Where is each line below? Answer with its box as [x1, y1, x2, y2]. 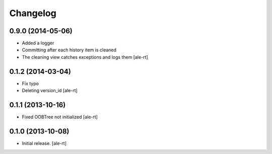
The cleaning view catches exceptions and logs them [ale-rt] [22, 54, 148, 60]
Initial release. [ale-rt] [22, 140, 66, 146]
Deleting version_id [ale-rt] [22, 88, 78, 94]
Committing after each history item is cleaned [22, 47, 117, 53]
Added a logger [22, 40, 54, 46]
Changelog [9, 8, 56, 19]
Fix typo [22, 81, 39, 87]
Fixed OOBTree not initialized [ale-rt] [22, 114, 98, 120]
